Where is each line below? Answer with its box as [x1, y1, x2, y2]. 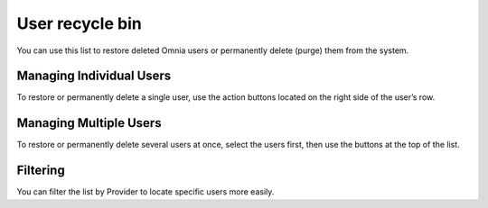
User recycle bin [16, 14, 142, 33]
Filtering [16, 163, 65, 178]
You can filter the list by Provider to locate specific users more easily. [16, 186, 275, 197]
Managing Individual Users [16, 68, 172, 84]
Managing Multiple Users [16, 115, 162, 131]
